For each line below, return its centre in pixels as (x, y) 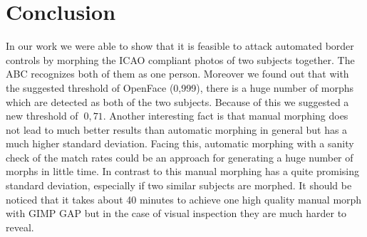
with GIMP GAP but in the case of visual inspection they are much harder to (176, 213)
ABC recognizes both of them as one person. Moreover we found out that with (177, 74)
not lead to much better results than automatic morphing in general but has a (177, 129)
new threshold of (42, 116)
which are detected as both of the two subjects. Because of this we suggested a (177, 101)
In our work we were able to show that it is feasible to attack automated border (180, 46)
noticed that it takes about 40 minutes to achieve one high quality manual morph (184, 199)
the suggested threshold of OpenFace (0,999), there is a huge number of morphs (180, 87)
